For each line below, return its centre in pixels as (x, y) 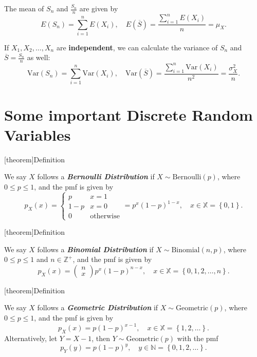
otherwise (105, 216)
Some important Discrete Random (128, 114)
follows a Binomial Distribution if (95, 249)
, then (101, 338)
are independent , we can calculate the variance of (137, 47)
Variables (38, 134)
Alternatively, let (31, 338)
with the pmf (198, 338)
